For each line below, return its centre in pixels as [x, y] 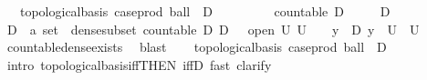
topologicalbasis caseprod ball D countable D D [205, 11]
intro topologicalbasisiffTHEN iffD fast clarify [139, 64]
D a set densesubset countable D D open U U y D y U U [213, 29]
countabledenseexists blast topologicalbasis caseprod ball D [197, 47]
